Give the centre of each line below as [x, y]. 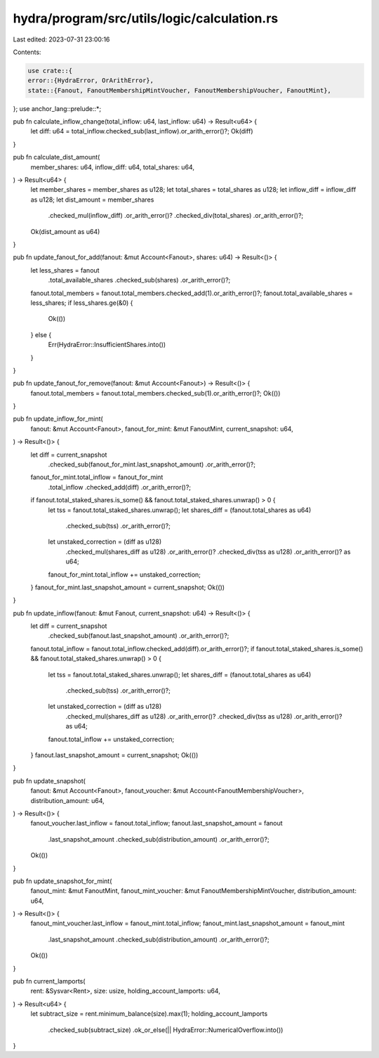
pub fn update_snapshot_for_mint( [62, 881]
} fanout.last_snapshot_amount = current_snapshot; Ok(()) [114, 755]
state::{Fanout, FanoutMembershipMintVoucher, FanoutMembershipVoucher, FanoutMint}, [179, 90]
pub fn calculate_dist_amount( [56, 157]
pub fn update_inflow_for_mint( [58, 419]
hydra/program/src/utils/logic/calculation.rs [146, 18]
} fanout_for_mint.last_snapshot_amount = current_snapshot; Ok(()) [127, 587]
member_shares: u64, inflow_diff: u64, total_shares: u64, [112, 167]
